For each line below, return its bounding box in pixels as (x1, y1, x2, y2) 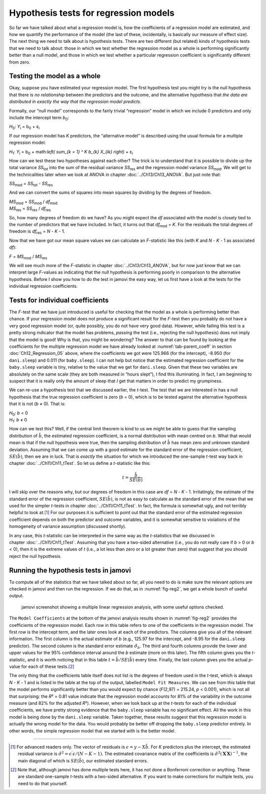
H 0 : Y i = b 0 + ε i (9, 124, 40, 131)
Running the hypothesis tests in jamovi (9, 566, 131, 574)
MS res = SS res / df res (9, 206, 51, 213)
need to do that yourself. (18, 780, 68, 786)
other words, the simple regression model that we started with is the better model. (9, 727, 176, 734)
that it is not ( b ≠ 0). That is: (9, 401, 66, 407)
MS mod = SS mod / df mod (9, 199, 58, 206)
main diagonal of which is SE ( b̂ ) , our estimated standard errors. (18, 758, 148, 763)
